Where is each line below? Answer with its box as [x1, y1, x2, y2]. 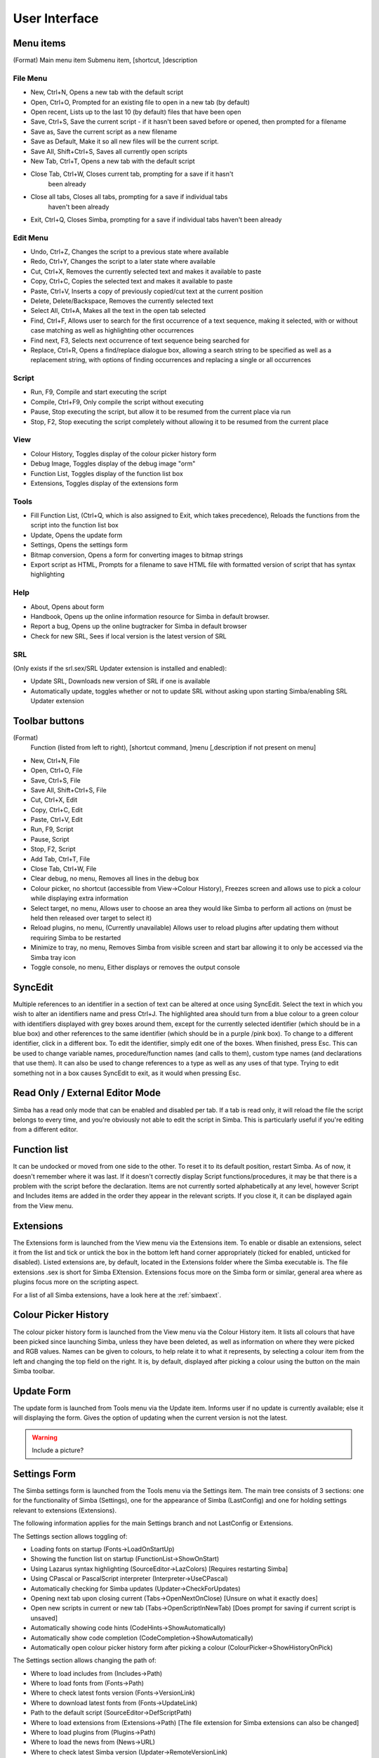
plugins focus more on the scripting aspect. [13, 1278, 140, 1286]
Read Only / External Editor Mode [13, 1087, 161, 1099]
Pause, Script [30, 835, 69, 843]
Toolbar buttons [13, 714, 84, 727]
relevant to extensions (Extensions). [13, 1506, 117, 1515]
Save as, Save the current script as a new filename [30, 127, 178, 136]
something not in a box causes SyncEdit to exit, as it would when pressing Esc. [13, 1069, 241, 1077]
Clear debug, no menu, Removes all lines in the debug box [30, 874, 199, 883]
